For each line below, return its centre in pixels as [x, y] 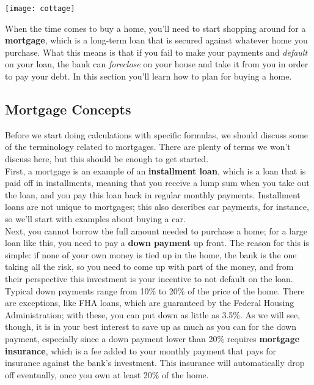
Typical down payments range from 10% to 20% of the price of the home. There [155, 290]
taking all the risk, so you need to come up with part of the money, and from [149, 267]
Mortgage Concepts [68, 109]
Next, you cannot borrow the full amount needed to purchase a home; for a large [156, 230]
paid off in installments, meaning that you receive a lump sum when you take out [157, 183]
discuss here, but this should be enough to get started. [107, 159]
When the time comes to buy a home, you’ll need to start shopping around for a [155, 28]
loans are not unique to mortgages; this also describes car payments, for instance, [157, 207]
